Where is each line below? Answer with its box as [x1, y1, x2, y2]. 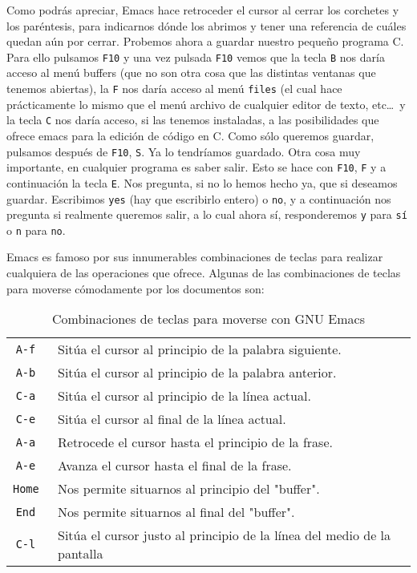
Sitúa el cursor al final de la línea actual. [58, 410, 286, 429]
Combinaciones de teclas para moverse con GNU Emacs [51, 309, 366, 329]
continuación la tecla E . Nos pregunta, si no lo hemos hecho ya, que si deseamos [6, 174, 398, 191]
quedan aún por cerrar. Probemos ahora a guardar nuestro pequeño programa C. [6, 33, 404, 50]
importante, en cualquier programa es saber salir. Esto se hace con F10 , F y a [6, 159, 387, 176]
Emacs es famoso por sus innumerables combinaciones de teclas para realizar [6, 248, 383, 265]
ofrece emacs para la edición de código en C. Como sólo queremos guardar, [6, 127, 374, 143]
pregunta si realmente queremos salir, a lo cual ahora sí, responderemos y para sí [6, 206, 407, 223]
